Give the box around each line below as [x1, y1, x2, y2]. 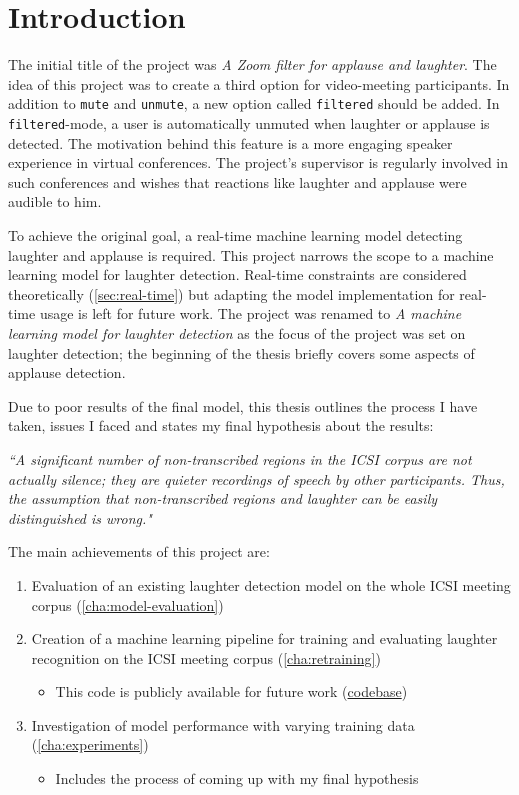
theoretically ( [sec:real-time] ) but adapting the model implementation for [8, 283, 455, 304]
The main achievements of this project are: [8, 541, 270, 562]
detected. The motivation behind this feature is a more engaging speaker [8, 132, 453, 153]
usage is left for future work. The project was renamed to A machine [39, 303, 462, 324]
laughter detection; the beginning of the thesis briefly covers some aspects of [8, 342, 475, 363]
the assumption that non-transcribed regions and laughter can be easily [8, 488, 438, 509]
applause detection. [8, 362, 126, 383]
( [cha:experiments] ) [31, 734, 149, 755]
